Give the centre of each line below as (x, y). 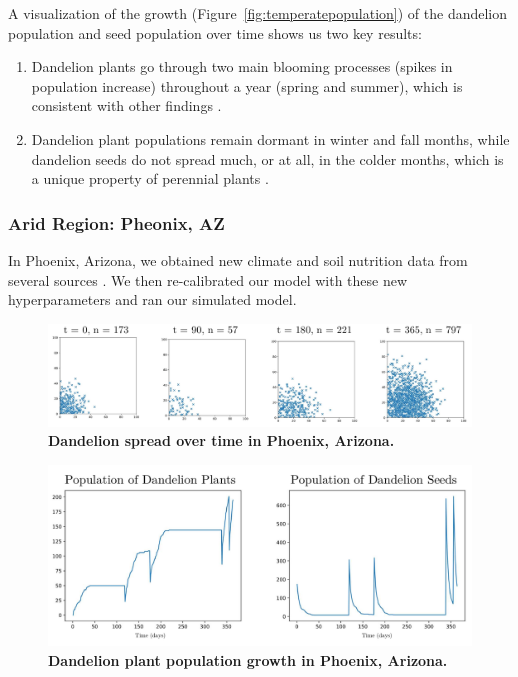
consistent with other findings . (126, 105)
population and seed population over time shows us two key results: (215, 32)
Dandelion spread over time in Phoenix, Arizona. (221, 440)
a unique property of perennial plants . (150, 178)
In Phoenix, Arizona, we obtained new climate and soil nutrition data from (238, 259)
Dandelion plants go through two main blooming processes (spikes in (242, 66)
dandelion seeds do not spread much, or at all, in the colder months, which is (267, 158)
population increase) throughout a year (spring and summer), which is (247, 85)
